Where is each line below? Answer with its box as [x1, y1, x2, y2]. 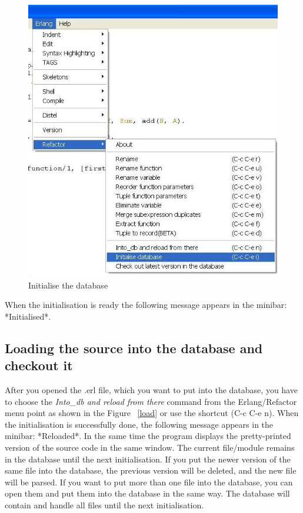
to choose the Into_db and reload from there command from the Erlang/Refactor [5, 395, 297, 407]
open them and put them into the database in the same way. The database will [5, 487, 290, 499]
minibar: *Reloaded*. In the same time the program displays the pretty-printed [5, 430, 291, 442]
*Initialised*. [5, 310, 51, 322]
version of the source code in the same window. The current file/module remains [5, 441, 295, 453]
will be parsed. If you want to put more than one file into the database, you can [5, 475, 293, 488]
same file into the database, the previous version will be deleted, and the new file [5, 464, 297, 477]
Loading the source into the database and [5, 338, 263, 357]
